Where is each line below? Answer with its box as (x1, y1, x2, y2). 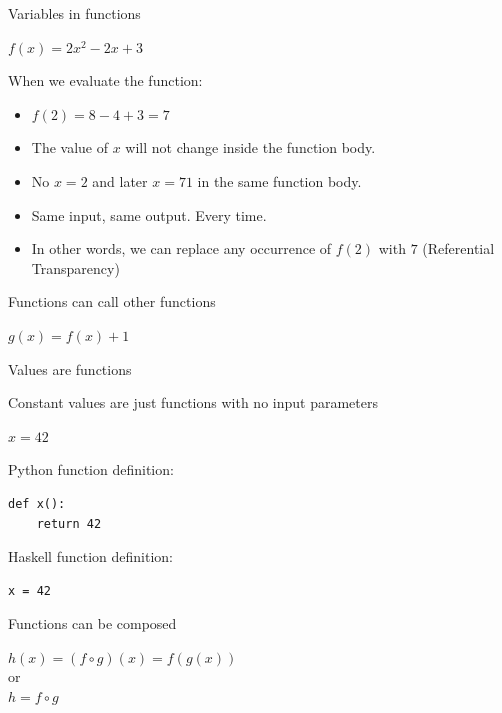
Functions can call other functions (8, 291, 216, 312)
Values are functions (8, 358, 132, 379)
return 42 (36, 516, 102, 531)
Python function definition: (8, 459, 174, 480)
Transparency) (31, 257, 120, 278)
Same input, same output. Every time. (31, 204, 267, 225)
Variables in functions (8, 3, 141, 23)
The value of (31, 137, 109, 158)
